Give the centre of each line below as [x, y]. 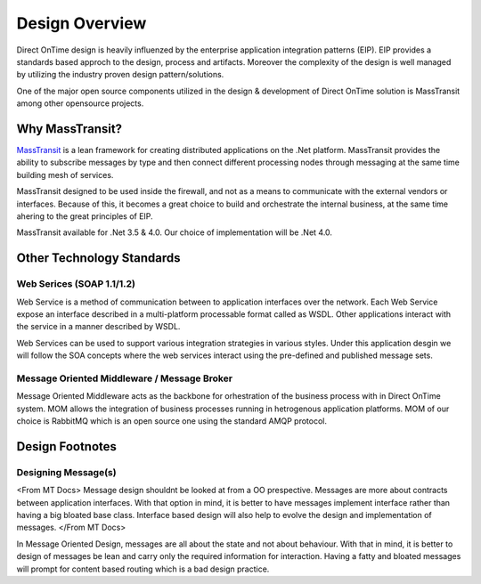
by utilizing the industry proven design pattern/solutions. [120, 75]
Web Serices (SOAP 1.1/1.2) [76, 284]
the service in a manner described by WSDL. [98, 327]
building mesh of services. [65, 174]
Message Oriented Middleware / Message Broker [125, 378]
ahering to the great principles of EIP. [85, 216]
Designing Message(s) [66, 472]
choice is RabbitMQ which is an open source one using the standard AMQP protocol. [172, 421]
